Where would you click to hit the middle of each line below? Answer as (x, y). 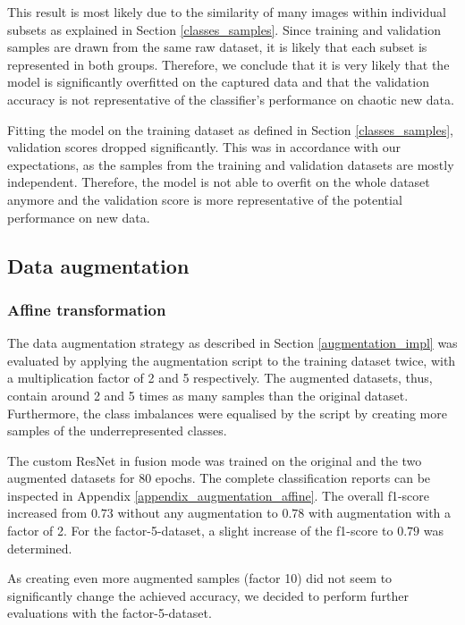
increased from (47, 513)
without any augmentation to (198, 513)
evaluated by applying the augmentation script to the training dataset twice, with (232, 360)
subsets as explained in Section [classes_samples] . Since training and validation (224, 29)
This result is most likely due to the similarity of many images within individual (227, 12)
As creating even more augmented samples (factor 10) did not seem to (200, 578)
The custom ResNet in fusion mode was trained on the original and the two (215, 460)
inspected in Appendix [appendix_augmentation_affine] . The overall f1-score (219, 495)
